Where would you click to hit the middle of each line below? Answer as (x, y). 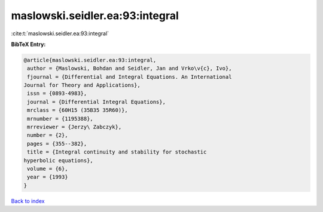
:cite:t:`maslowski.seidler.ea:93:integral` (60, 33)
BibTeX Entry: (28, 44)
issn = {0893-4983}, (57, 93)
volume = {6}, (48, 169)
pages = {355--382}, (57, 144)
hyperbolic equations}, (59, 160)
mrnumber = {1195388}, (60, 119)
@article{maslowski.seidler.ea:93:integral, (90, 60)
